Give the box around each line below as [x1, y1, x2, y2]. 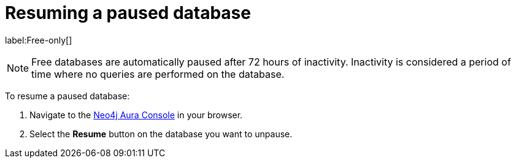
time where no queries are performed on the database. [31, 67, 285, 80]
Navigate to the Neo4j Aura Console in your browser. [29, 109, 243, 120]
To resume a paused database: [5, 90, 130, 101]
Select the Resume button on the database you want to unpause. [29, 128, 293, 139]
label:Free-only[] [5, 34, 72, 45]
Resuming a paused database [5, 2, 251, 23]
